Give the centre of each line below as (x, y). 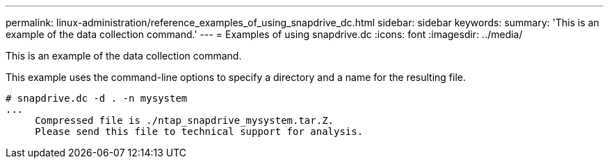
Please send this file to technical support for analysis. (199, 131)
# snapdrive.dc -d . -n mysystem (97, 98)
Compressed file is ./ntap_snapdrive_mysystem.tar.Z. (185, 120)
